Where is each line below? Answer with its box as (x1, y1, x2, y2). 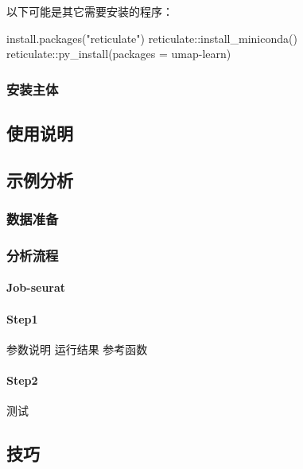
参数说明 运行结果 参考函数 (6, 340, 148, 357)
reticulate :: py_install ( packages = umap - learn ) (6, 45, 231, 62)
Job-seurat (6, 279, 66, 296)
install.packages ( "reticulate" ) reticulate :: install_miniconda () (6, 29, 297, 46)
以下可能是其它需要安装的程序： (6, 3, 173, 19)
